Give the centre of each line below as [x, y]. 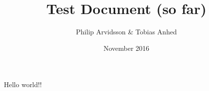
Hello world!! [23, 84]
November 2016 [126, 48]
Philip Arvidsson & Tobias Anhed [126, 32]
